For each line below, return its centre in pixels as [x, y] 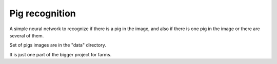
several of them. [27, 35]
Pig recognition [43, 13]
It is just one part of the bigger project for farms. [61, 54]
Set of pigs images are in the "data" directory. [58, 45]
